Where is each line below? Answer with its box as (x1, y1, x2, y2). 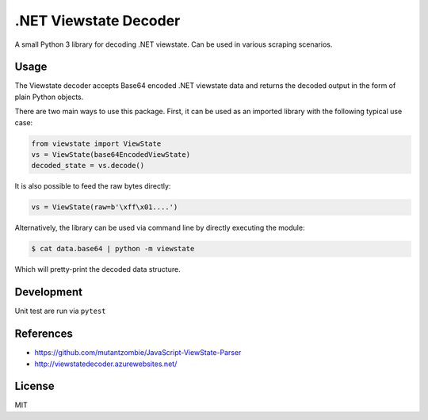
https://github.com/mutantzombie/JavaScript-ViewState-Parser (34, 348, 242, 357)
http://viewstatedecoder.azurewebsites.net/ (34, 359, 178, 368)
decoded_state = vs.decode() (31, 161, 145, 170)
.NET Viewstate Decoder (14, 12, 181, 29)
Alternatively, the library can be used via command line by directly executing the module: (14, 223, 305, 233)
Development (14, 285, 83, 299)
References (14, 327, 73, 341)
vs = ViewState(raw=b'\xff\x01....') (31, 203, 178, 212)
